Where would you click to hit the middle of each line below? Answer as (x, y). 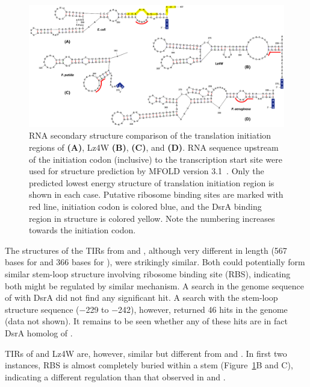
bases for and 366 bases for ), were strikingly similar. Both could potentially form (155, 262)
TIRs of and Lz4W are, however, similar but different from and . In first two (146, 353)
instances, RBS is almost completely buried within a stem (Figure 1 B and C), (149, 365)
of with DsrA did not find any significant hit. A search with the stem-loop (141, 297)
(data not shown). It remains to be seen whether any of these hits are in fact (146, 321)
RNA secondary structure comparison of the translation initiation (150, 135)
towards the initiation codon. (82, 230)
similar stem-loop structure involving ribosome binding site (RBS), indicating (148, 274)
